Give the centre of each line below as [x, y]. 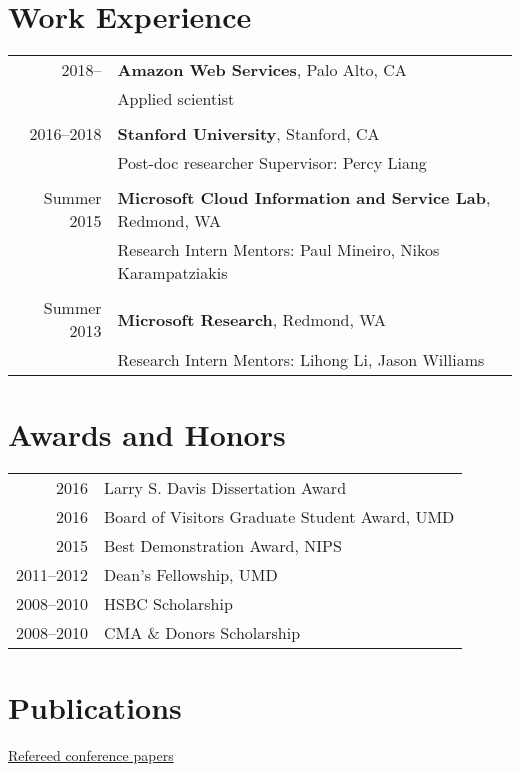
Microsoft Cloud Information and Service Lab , [304, 198]
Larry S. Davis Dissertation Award [225, 488]
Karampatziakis [172, 273]
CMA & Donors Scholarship [202, 633]
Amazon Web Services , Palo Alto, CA [262, 70]
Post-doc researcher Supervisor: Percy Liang [272, 163]
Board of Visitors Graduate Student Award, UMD [279, 517]
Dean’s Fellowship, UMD [191, 575]
